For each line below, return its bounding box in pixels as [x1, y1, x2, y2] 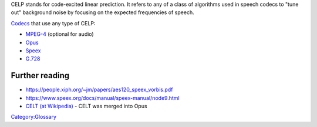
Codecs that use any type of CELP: [11, 19, 96, 26]
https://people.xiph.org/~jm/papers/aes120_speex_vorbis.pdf [25, 86, 173, 93]
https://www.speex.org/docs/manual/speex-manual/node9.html [25, 94, 180, 101]
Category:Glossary [11, 113, 57, 121]
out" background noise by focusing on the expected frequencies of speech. [11, 9, 194, 16]
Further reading [11, 71, 70, 81]
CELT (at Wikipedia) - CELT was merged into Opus [25, 103, 147, 110]
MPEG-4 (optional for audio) [25, 31, 94, 38]
